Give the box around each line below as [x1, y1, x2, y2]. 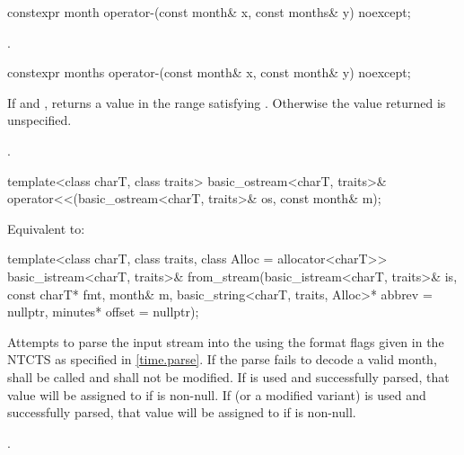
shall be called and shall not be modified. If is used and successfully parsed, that [7, 367, 450, 386]
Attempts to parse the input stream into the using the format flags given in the [7, 332, 444, 351]
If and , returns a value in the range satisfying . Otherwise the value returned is [7, 93, 446, 112]
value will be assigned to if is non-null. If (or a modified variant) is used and [7, 385, 426, 404]
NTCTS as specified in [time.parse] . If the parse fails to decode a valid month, [7, 350, 437, 369]
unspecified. [7, 111, 72, 129]
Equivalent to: [7, 219, 85, 237]
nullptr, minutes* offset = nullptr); [7, 302, 199, 321]
